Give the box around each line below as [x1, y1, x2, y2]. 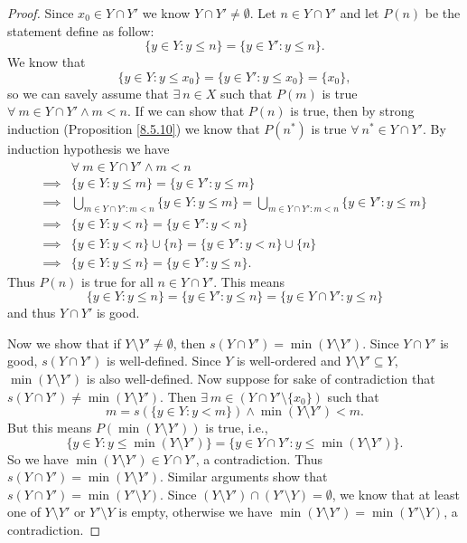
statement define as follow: [7, 21, 154, 40]
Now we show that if [7, 333, 121, 352]
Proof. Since [7, 4, 74, 22]
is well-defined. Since [107, 351, 221, 370]
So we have [7, 449, 69, 468]
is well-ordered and [236, 351, 341, 370]
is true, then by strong [290, 101, 415, 120]
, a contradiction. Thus [195, 449, 322, 468]
